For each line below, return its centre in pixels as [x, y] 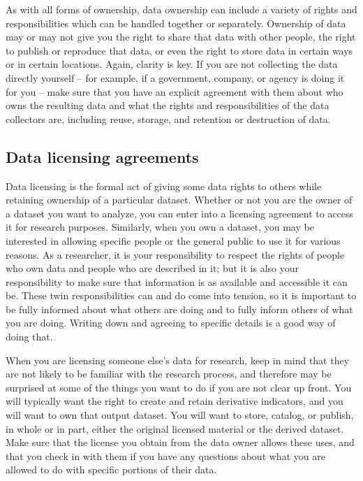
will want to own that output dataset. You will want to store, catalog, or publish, [180, 415]
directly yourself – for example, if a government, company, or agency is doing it [175, 77]
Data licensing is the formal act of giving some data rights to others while [164, 186]
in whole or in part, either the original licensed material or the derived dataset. [175, 428]
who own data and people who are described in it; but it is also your [152, 268]
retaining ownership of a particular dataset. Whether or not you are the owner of [179, 200]
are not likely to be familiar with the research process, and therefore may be [169, 374]
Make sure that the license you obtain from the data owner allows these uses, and [180, 442]
